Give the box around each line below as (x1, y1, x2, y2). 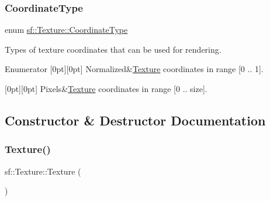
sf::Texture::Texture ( (5, 165, 81, 177)
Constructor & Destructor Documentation (5, 111, 266, 129)
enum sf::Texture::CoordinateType (5, 23, 128, 36)
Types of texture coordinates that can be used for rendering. (5, 43, 221, 55)
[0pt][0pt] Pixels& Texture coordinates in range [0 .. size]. (5, 83, 207, 94)
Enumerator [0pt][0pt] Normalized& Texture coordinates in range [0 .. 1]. (5, 63, 264, 75)
